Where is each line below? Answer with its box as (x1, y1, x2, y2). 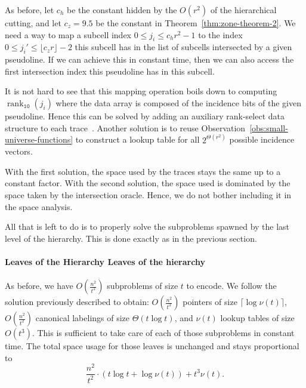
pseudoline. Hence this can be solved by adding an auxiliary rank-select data (5, 109, 285, 122)
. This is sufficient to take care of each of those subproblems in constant (32, 327, 295, 339)
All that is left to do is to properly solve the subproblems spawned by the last (5, 220, 290, 233)
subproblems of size (107, 279, 178, 292)
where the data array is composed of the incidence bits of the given (55, 96, 301, 109)
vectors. (5, 145, 33, 158)
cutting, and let (5, 17, 61, 29)
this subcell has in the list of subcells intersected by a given (75, 41, 292, 53)
